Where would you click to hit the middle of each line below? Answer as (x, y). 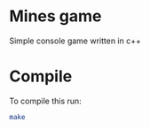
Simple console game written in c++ (75, 41)
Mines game (55, 16)
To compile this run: (45, 101)
